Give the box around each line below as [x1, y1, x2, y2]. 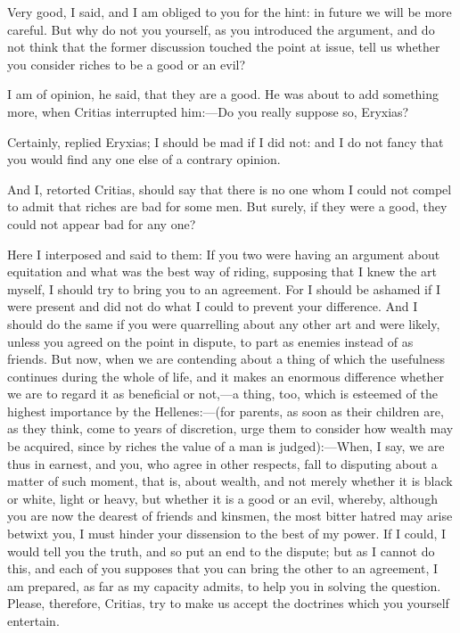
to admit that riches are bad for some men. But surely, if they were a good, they [7, 197, 448, 216]
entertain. [7, 612, 60, 629]
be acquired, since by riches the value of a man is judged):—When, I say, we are [7, 437, 445, 456]
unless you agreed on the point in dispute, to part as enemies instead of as [7, 332, 414, 350]
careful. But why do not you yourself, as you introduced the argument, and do [7, 20, 435, 38]
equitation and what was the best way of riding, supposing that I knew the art [7, 262, 437, 281]
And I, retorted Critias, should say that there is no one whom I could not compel [7, 179, 452, 198]
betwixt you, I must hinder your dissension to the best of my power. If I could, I [7, 524, 447, 543]
